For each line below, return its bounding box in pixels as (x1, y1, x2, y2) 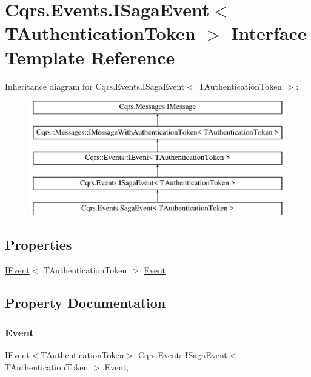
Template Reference (5, 44, 175, 69)
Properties (5, 235, 72, 254)
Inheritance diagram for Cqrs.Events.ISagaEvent (5, 79, 185, 92)
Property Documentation (5, 293, 166, 312)
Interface (231, 21, 307, 45)
